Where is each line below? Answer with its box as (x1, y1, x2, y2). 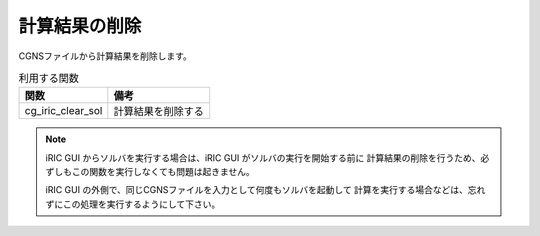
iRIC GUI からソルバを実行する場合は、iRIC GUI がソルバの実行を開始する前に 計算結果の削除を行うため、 (45, 151, 481, 164)
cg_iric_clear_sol (24, 104, 103, 118)
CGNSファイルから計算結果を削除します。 (18, 50, 192, 62)
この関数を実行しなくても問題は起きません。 (71, 166, 255, 178)
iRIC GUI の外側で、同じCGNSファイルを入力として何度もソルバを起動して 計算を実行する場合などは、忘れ (45, 184, 486, 196)
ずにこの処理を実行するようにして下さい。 (45, 198, 221, 210)
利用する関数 (18, 71, 80, 85)
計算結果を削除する (113, 105, 205, 119)
